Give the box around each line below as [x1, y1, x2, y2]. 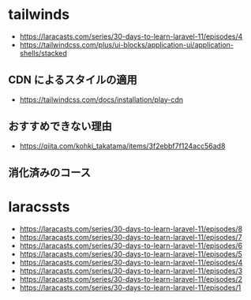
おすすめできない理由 [8, 120, 112, 133]
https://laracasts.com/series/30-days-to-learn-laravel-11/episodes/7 [19, 232, 242, 242]
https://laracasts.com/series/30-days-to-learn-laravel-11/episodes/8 [19, 223, 243, 234]
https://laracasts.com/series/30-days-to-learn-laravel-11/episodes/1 [19, 283, 242, 292]
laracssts [8, 198, 70, 216]
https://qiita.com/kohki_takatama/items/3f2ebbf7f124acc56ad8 [19, 141, 226, 151]
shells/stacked [19, 48, 67, 58]
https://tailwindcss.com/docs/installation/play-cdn [19, 95, 184, 104]
